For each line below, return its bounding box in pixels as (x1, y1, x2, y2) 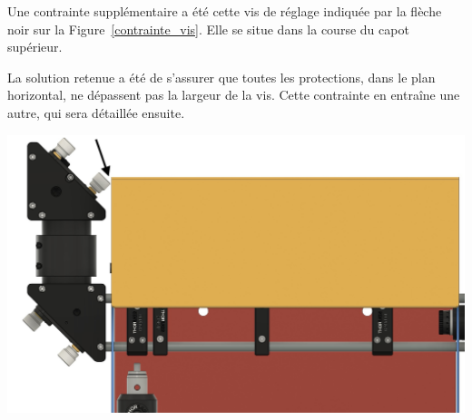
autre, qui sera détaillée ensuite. (7, 103, 185, 122)
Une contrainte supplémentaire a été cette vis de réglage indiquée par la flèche (7, 2, 442, 20)
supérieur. (7, 37, 63, 56)
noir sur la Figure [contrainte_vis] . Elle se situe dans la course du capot (7, 19, 409, 38)
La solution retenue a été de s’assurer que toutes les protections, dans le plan (7, 67, 436, 86)
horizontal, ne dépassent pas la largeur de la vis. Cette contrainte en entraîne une (7, 85, 460, 104)
